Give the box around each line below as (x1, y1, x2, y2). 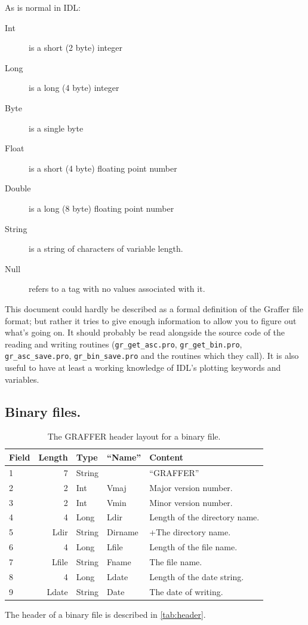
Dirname (107, 526, 138, 538)
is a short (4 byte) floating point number (29, 161, 177, 174)
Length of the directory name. (149, 511, 260, 523)
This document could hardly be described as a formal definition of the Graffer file (5, 302, 303, 315)
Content (149, 450, 183, 463)
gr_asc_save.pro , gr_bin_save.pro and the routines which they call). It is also (5, 349, 299, 362)
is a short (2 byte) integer (29, 41, 122, 54)
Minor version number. (149, 496, 233, 508)
